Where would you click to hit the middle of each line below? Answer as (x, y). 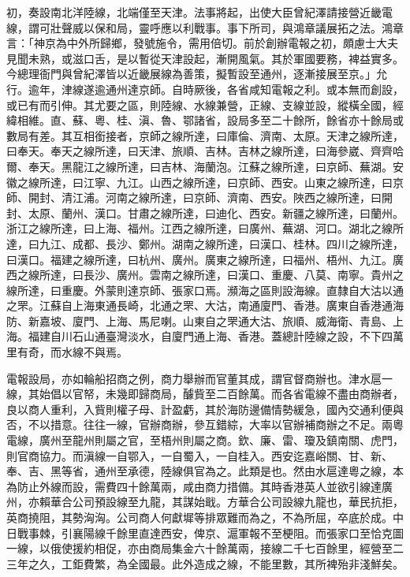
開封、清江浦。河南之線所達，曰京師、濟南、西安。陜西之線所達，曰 (205, 197)
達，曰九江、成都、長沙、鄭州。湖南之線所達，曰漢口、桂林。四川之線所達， (205, 243)
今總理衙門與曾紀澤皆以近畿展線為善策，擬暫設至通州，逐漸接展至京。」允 (197, 74)
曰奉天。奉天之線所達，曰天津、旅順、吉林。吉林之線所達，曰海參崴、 (188, 151)
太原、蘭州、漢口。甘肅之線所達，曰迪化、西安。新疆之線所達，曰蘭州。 (216, 212)
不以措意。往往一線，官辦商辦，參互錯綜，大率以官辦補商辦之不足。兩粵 (216, 424)
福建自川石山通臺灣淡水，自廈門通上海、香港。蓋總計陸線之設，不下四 (210, 336)
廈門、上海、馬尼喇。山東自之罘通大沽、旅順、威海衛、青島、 (232, 320)
